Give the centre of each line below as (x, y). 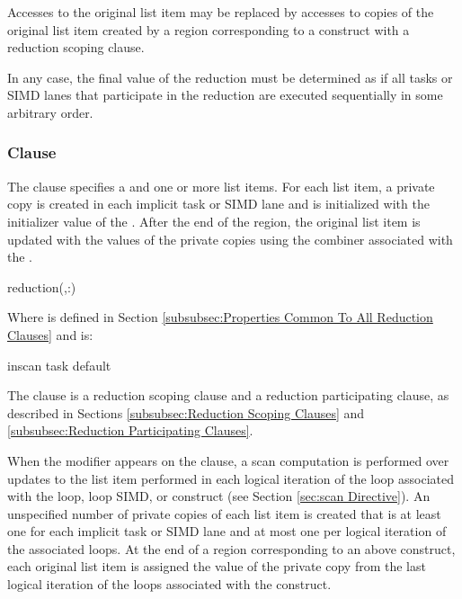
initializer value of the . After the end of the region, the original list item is (214, 221)
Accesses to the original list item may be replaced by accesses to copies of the (221, 12)
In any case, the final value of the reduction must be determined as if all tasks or (230, 77)
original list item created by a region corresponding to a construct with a (209, 29)
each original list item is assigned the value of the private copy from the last (217, 566)
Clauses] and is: (50, 334)
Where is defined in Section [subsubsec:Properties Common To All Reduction (220, 317)
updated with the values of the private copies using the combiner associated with (230, 239)
